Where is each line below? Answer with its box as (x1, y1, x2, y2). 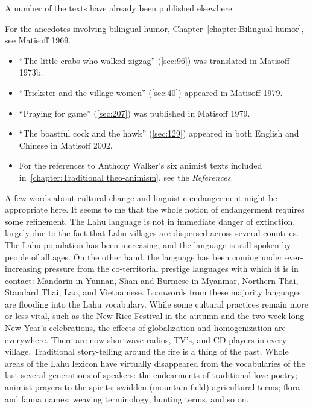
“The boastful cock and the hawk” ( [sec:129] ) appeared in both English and (19, 127, 299, 140)
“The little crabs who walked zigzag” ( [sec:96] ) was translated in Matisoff (19, 54, 290, 66)
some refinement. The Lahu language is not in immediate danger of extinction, (5, 214, 296, 227)
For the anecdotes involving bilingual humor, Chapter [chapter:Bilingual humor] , (5, 22, 304, 34)
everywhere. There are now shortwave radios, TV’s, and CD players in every (5, 333, 287, 346)
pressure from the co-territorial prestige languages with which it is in (44, 262, 299, 275)
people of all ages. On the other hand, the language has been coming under (5, 250, 283, 263)
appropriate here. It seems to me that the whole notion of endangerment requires (5, 203, 305, 216)
